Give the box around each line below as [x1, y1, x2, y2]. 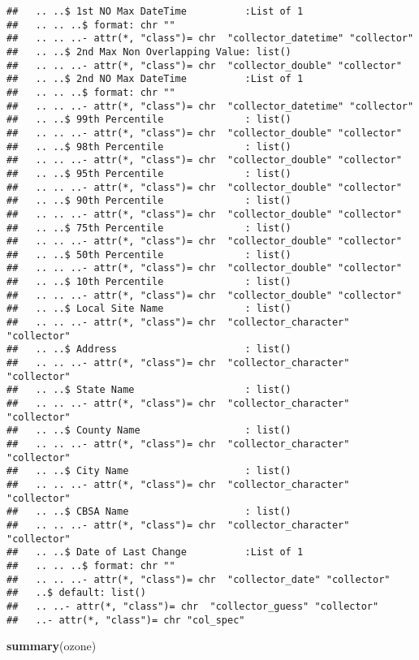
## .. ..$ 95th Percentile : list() [6, 167, 292, 179]
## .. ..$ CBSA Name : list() [6, 506, 292, 518]
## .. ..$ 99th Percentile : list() [6, 114, 292, 126]
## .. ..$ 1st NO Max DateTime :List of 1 [6, 6, 304, 17]
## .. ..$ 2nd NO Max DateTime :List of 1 [6, 73, 304, 85]
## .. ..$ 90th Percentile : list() [6, 195, 292, 207]
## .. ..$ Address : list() [6, 343, 292, 356]
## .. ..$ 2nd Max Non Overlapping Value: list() [6, 45, 292, 58]
